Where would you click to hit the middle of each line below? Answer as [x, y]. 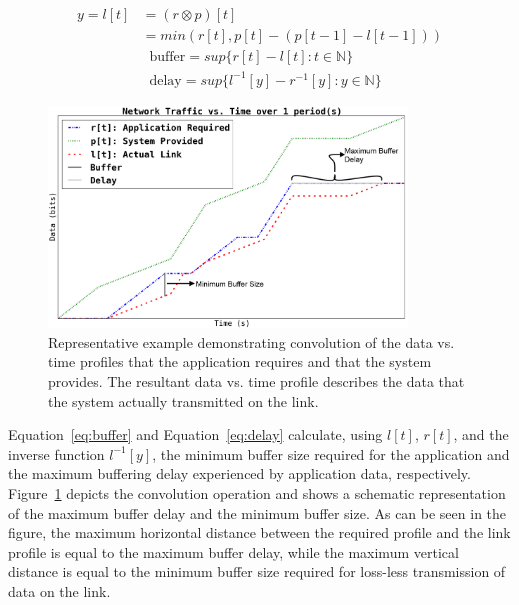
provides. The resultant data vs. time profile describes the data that [256, 381]
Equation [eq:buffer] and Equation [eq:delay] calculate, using [195, 434]
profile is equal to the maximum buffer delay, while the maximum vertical [233, 551]
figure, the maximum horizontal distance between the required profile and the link [259, 532]
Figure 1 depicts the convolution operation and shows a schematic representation [257, 493]
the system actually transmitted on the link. [183, 400]
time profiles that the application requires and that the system [240, 361]
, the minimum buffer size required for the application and [331, 453]
